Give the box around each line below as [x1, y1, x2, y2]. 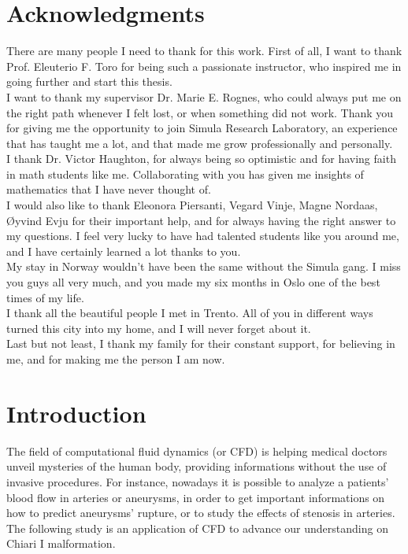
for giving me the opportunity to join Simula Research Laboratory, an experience [6, 120, 398, 136]
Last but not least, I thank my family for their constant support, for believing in [6, 335, 395, 352]
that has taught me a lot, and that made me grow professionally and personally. [6, 135, 393, 151]
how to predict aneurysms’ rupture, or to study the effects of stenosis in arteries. [6, 504, 395, 521]
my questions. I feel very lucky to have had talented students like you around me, [6, 227, 399, 244]
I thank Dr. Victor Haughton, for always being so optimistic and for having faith [6, 150, 396, 167]
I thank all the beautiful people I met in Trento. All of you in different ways [6, 305, 373, 321]
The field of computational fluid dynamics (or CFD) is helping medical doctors [6, 442, 388, 459]
